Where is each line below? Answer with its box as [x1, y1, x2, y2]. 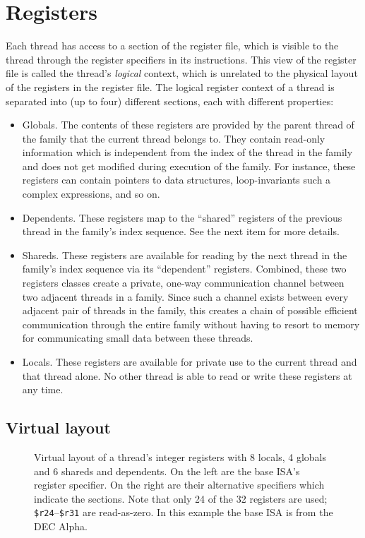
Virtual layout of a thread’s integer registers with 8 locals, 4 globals [34, 449, 326, 464]
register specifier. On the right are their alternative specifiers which [34, 477, 325, 492]
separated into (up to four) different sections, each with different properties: [6, 93, 334, 108]
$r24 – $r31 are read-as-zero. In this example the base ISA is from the [34, 505, 333, 520]
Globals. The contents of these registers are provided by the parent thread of [22, 117, 354, 132]
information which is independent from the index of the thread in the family [22, 145, 353, 160]
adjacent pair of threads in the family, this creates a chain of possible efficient [22, 303, 358, 318]
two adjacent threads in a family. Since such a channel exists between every [22, 289, 349, 304]
